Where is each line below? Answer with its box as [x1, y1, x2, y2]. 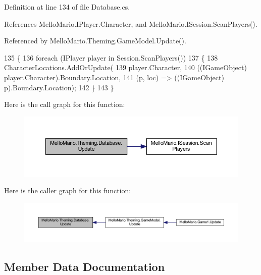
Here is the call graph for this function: [4, 99, 125, 109]
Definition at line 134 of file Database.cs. [4, 2, 130, 12]
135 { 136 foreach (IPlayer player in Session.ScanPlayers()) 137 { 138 [4, 52, 218, 63]
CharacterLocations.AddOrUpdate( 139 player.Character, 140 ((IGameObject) [4, 62, 247, 73]
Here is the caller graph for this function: [4, 185, 131, 196]
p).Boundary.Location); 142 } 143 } [4, 82, 114, 92]
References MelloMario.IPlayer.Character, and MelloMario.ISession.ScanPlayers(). [4, 18, 257, 29]
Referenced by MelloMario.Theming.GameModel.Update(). [4, 35, 186, 46]
